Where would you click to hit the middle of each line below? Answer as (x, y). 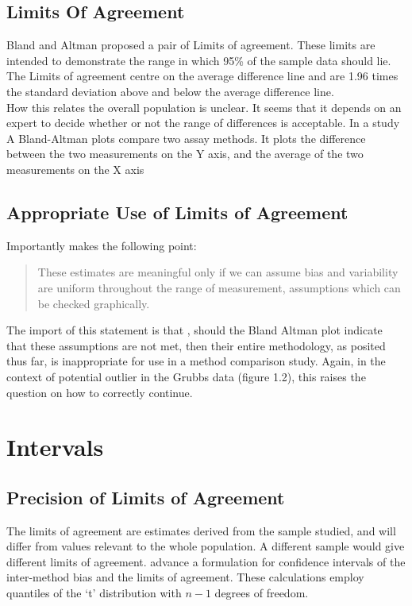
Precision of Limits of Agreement (146, 497)
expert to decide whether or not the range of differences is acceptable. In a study (203, 123)
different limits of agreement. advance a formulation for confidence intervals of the (206, 561)
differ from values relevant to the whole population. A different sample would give (206, 546)
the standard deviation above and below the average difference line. (170, 91)
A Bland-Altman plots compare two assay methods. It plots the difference (186, 138)
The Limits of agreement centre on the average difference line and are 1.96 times (202, 76)
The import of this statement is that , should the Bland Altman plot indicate (194, 330)
